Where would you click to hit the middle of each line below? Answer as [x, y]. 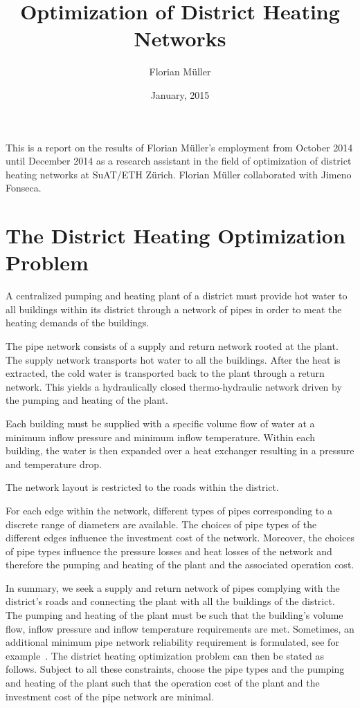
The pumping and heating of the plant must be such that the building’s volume [174, 615]
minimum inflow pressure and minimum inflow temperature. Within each [161, 437]
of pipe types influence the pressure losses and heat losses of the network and [169, 551]
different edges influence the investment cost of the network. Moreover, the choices [180, 538]
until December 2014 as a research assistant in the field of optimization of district [179, 161]
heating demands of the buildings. [78, 323]
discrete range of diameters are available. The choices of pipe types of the [161, 524]
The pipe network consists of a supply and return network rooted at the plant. [172, 345]
